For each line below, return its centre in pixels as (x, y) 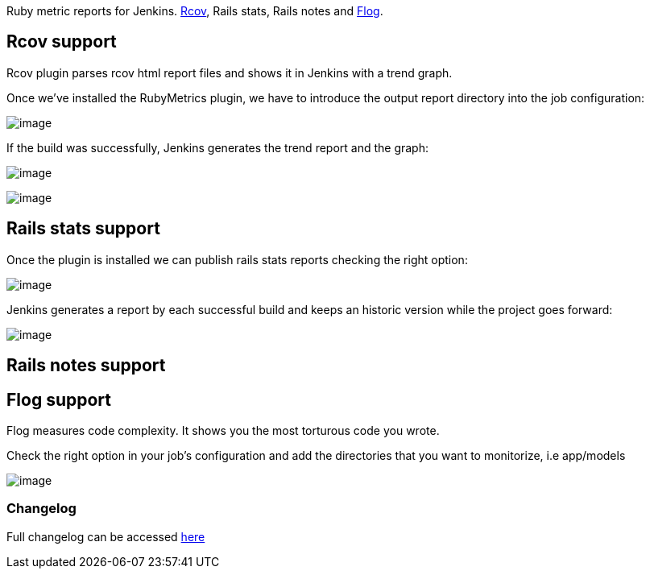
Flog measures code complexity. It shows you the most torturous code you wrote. (223, 430)
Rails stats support (83, 229)
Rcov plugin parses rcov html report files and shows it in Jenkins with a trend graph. (230, 72)
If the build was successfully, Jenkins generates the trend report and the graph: (218, 147)
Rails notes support (86, 366)
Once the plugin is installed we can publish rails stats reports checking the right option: (237, 259)
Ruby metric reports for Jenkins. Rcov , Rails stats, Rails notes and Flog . (195, 11)
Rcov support (62, 42)
